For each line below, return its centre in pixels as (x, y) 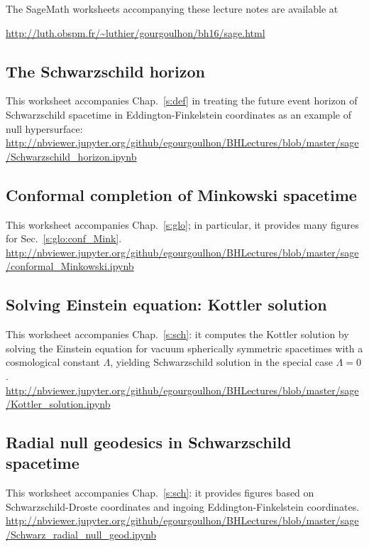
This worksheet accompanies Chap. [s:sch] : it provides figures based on (160, 493)
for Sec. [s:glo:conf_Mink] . (64, 238)
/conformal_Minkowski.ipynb (70, 266)
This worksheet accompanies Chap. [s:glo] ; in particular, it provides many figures (182, 224)
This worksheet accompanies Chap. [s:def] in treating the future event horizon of (182, 101)
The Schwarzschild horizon (105, 71)
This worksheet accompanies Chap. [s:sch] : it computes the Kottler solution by (177, 334)
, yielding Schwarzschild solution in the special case (221, 362)
